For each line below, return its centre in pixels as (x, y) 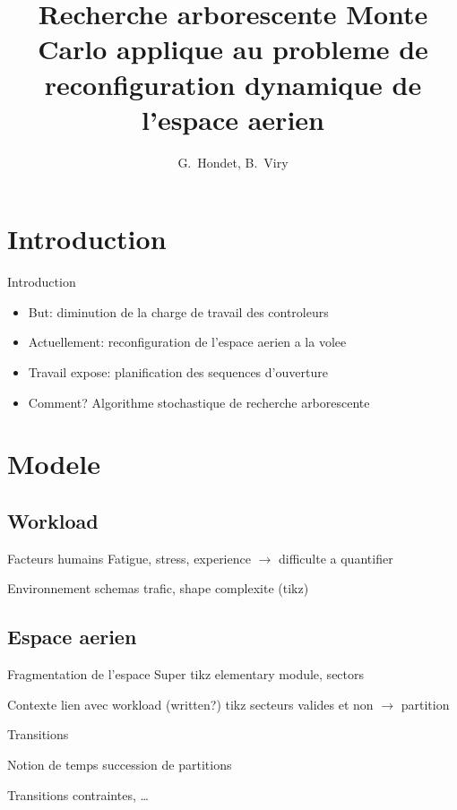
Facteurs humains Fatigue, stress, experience (129, 558)
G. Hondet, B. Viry (233, 162)
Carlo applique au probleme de (233, 49)
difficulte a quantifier (336, 558)
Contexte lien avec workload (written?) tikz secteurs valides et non (190, 704)
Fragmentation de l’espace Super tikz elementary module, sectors (186, 674)
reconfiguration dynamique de (233, 84)
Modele (54, 464)
